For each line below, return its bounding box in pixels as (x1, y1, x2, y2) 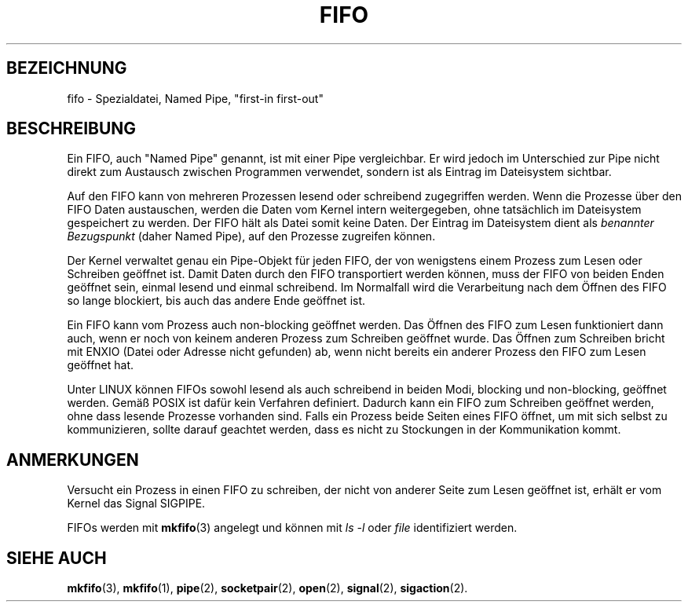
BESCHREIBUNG (6, 119, 137, 139)
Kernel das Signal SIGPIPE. (67, 496, 206, 511)
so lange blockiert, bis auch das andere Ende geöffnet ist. (67, 294, 366, 308)
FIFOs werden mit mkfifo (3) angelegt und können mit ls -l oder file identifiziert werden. (67, 521, 518, 535)
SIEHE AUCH (6, 548, 107, 568)
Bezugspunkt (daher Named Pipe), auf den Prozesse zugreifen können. (67, 229, 436, 244)
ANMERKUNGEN (6, 449, 139, 470)
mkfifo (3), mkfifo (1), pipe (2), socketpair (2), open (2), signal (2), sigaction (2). (67, 581, 468, 595)
